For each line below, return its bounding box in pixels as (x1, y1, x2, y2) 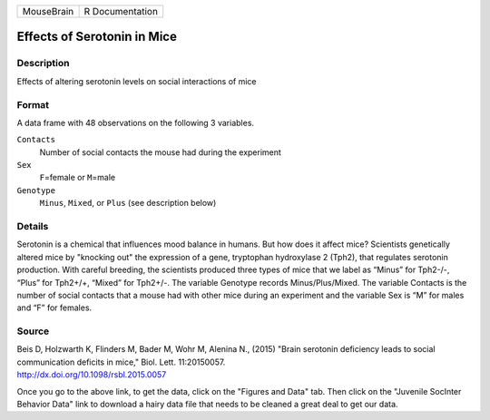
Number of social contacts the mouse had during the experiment (39, 146, 281, 158)
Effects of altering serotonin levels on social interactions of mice (16, 75, 258, 86)
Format (16, 98, 50, 111)
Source (16, 325, 50, 337)
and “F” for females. (16, 302, 93, 313)
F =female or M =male (39, 172, 116, 183)
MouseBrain (22, 5, 74, 17)
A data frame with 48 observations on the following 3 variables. (16, 117, 254, 128)
